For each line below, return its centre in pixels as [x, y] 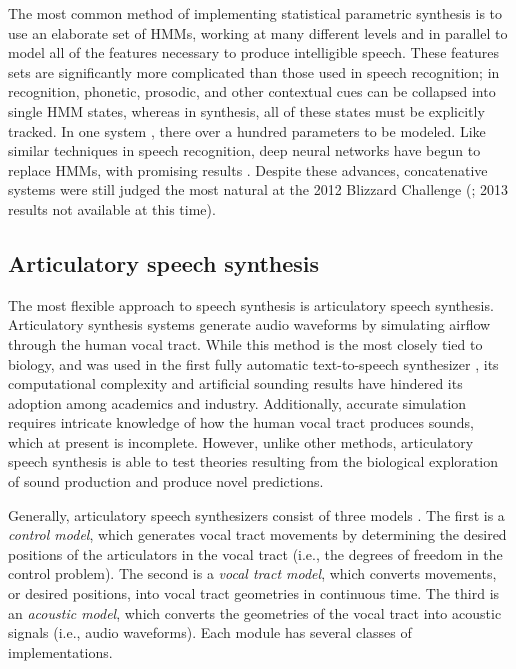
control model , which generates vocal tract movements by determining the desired [257, 534]
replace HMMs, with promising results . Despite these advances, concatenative [248, 169]
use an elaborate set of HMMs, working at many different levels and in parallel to [258, 32]
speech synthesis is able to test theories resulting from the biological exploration [253, 461]
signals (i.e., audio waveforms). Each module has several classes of [210, 632]
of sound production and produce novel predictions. [166, 481]
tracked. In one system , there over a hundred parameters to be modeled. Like [247, 130]
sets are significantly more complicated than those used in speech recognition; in [254, 71]
